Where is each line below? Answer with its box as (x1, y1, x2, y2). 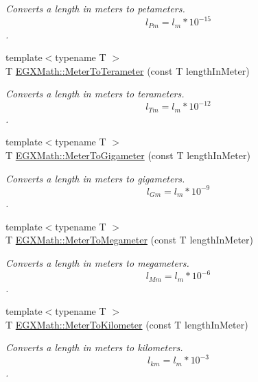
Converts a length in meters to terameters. (5, 86, 185, 101)
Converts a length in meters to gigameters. (5, 171, 185, 185)
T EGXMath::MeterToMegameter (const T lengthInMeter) (5, 232, 254, 247)
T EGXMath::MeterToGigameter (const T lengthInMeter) (5, 148, 250, 163)
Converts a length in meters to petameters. (5, 1, 185, 15)
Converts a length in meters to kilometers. (5, 340, 183, 355)
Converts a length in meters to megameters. (5, 255, 189, 270)
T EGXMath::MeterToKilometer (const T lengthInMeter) (5, 317, 248, 331)
